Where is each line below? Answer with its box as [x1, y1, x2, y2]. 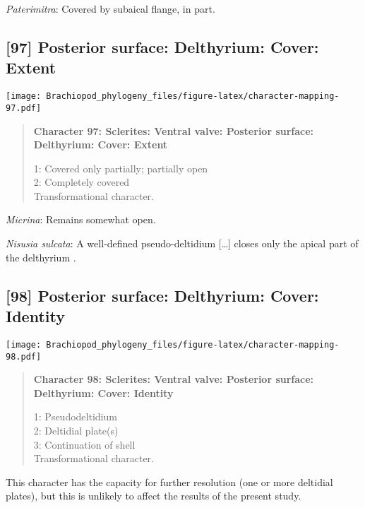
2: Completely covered [33, 175, 130, 189]
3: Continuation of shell [33, 437, 136, 451]
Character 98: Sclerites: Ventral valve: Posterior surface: [33, 372, 314, 386]
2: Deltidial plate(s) [33, 423, 119, 437]
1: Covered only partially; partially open [33, 160, 208, 175]
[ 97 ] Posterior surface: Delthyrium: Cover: [6, 35, 319, 57]
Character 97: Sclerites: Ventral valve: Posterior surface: [33, 123, 314, 138]
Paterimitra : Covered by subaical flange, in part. [6, 1, 215, 16]
